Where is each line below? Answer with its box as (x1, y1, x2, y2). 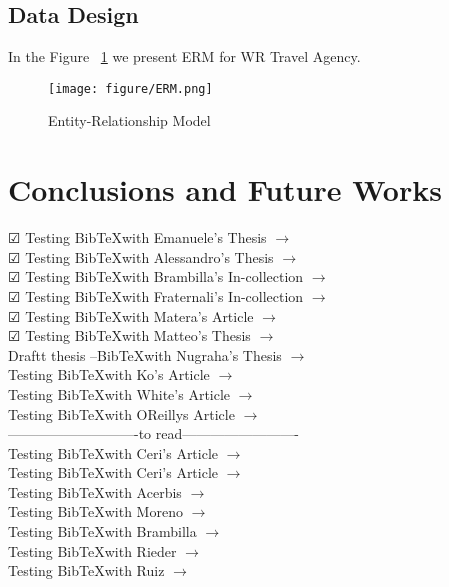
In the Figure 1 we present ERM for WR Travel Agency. (8, 46, 361, 67)
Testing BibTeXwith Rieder (8, 540, 177, 561)
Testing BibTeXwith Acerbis (8, 481, 182, 502)
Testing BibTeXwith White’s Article (8, 383, 231, 404)
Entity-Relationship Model (48, 110, 211, 131)
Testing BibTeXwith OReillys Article (8, 403, 235, 424)
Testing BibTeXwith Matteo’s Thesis (25, 325, 251, 346)
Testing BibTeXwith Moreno (8, 501, 183, 522)
